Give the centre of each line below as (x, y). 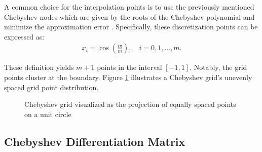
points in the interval (129, 67)
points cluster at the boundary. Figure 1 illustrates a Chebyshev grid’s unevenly (128, 77)
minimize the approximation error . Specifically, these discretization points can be (131, 27)
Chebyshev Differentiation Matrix (95, 141)
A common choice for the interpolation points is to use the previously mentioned (129, 7)
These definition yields (39, 67)
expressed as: (24, 36)
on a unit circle (48, 114)
